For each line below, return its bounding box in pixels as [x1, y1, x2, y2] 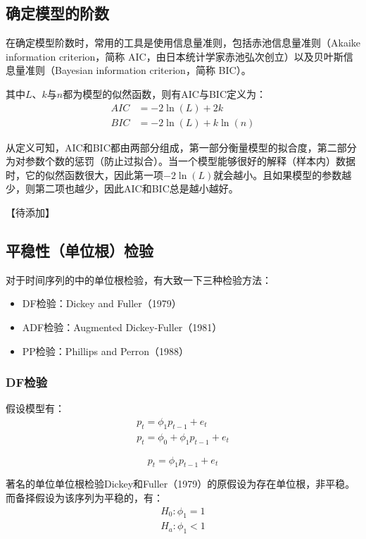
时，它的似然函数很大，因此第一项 [6, 167, 163, 182]
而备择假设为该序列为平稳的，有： [6, 490, 163, 505]
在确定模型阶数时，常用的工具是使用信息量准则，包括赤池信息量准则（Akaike [6, 35, 360, 50]
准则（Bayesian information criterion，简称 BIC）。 [25, 63, 251, 78]
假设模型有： [6, 401, 65, 416]
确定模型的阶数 [6, 2, 109, 24]
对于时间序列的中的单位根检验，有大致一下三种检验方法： [6, 272, 272, 287]
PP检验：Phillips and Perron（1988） [22, 343, 189, 358]
